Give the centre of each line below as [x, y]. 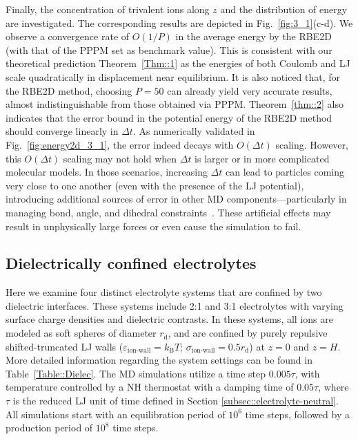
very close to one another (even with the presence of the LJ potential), [155, 185]
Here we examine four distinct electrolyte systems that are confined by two [164, 292]
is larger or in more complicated [262, 158]
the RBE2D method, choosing [69, 90]
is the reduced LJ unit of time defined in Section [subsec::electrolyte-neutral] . [176, 401]
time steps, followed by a [297, 414]
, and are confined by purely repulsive [248, 333]
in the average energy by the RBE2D [253, 36]
